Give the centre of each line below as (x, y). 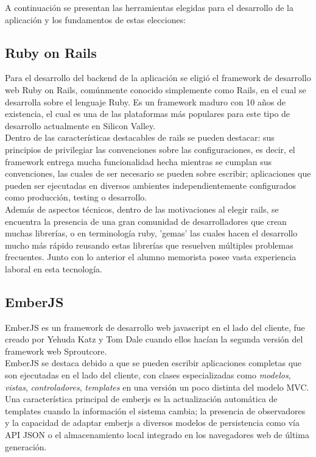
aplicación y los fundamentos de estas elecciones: (96, 19)
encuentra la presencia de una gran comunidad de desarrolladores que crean (146, 221)
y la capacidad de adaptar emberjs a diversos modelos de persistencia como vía (152, 423)
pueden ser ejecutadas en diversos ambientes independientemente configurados (151, 185)
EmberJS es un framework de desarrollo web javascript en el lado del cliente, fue (155, 327)
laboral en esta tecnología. (54, 268)
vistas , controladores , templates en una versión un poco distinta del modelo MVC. (157, 387)
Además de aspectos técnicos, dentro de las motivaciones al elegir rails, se (142, 209)
